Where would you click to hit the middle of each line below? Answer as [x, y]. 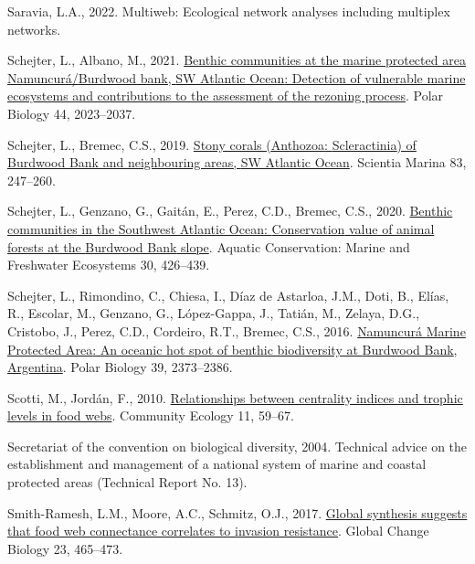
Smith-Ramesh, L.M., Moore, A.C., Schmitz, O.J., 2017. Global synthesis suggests [237, 512]
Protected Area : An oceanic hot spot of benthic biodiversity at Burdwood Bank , [232, 349]
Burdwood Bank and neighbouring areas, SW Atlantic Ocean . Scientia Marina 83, [237, 162]
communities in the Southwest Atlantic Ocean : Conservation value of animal [221, 228]
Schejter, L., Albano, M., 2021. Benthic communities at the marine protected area [237, 60]
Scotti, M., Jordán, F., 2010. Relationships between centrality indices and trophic [235, 397]
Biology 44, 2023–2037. [72, 113]
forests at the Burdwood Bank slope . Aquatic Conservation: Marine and [209, 246]
